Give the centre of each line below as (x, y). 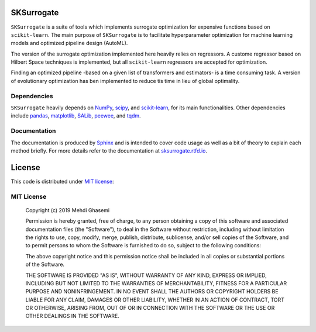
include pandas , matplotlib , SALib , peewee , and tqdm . (76, 116)
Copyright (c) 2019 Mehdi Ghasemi (68, 210)
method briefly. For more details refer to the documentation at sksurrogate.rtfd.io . (109, 151)
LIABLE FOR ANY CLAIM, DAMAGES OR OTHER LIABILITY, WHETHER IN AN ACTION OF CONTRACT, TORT (155, 300)
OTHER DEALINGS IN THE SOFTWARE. (73, 316)
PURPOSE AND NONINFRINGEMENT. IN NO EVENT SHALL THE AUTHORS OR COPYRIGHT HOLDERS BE (152, 292)
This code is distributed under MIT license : (62, 181)
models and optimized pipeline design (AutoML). (69, 43)
